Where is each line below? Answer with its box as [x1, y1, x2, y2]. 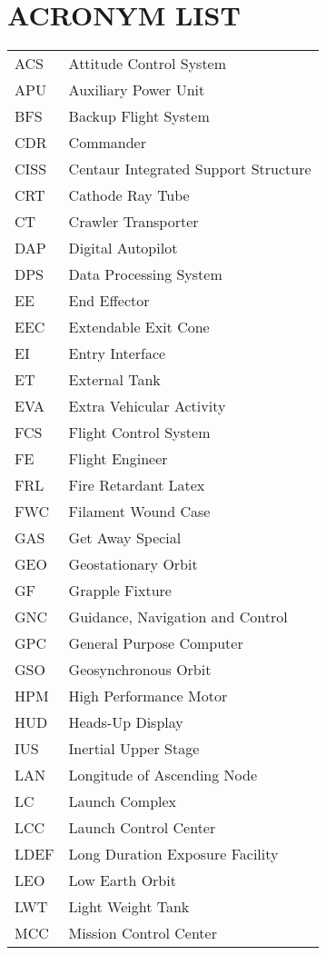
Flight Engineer [68, 448, 168, 470]
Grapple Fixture [68, 580, 172, 602]
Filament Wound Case [68, 501, 211, 522]
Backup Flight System [68, 105, 210, 127]
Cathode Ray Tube [68, 184, 190, 206]
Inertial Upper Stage [68, 738, 200, 760]
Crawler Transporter [68, 211, 199, 233]
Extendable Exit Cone [68, 316, 210, 338]
